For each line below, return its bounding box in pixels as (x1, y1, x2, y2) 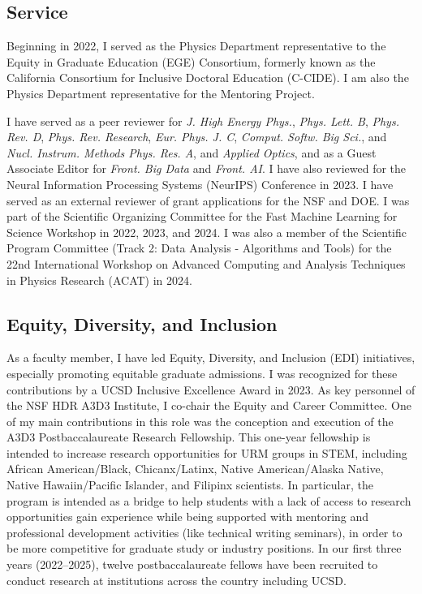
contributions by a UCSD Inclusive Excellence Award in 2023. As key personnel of (6, 381, 416, 398)
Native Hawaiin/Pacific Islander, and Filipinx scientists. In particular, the (6, 476, 373, 493)
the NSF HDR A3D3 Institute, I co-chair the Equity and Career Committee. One (6, 397, 411, 414)
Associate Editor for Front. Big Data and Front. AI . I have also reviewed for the (6, 160, 407, 177)
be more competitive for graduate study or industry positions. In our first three (6, 540, 402, 557)
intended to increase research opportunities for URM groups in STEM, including (6, 444, 407, 461)
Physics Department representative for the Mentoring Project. (6, 84, 315, 101)
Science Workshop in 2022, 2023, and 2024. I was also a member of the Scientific (6, 223, 407, 240)
